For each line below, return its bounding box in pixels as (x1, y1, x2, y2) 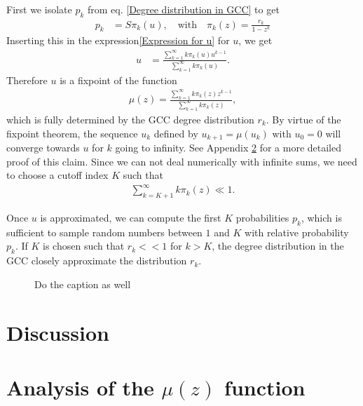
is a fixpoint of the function (60, 72, 177, 87)
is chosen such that (43, 238, 125, 253)
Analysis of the (6, 373, 154, 401)
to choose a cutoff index (6, 168, 109, 182)
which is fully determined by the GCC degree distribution (6, 111, 254, 126)
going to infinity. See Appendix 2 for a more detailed (115, 140, 342, 154)
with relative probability (245, 224, 349, 239)
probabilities (235, 210, 289, 225)
